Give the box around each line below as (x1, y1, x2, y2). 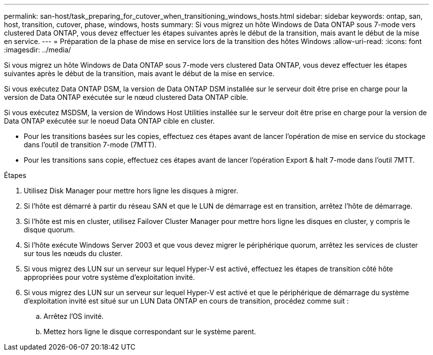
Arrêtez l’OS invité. (43, 312, 104, 320)
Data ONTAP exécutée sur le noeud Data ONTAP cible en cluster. (4, 117, 215, 125)
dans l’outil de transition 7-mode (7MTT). (24, 140, 157, 149)
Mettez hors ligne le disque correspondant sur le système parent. (43, 327, 256, 336)
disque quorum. (24, 225, 75, 234)
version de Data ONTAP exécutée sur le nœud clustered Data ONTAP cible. (4, 93, 248, 101)
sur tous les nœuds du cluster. (24, 249, 123, 258)
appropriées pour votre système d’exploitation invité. (24, 273, 195, 281)
